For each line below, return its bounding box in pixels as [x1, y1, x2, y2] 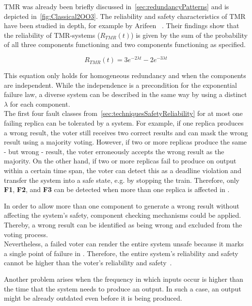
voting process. [4, 229, 48, 239]
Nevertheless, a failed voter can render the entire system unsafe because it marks [4, 239, 244, 249]
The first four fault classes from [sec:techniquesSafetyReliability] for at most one [4, 108, 243, 118]
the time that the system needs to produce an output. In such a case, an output [4, 283, 241, 293]
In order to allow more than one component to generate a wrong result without [4, 200, 239, 210]
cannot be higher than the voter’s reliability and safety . [4, 258, 172, 268]
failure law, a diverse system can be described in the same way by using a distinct [4, 89, 247, 99]
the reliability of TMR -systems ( [4, 30, 100, 40]
